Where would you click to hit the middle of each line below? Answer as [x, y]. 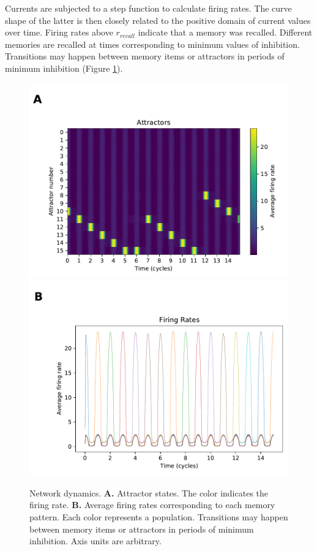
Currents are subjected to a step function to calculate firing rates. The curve [148, 8]
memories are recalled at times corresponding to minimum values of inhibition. [152, 44]
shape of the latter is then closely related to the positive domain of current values [158, 20]
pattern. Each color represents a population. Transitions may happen [159, 516]
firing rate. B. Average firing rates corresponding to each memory [152, 505]
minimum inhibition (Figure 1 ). [64, 68]
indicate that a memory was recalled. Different [225, 32]
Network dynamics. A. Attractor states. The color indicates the [149, 492]
